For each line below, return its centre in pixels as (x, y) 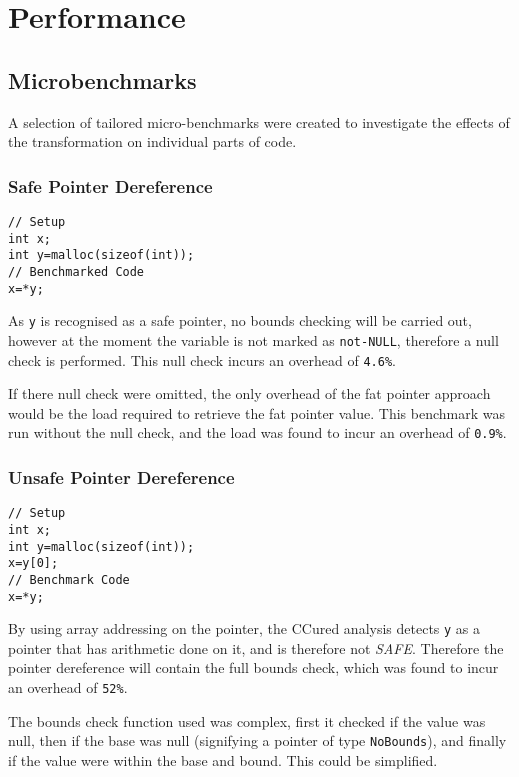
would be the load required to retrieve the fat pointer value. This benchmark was (256, 412)
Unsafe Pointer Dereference (121, 477)
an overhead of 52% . (68, 687)
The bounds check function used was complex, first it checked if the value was (247, 720)
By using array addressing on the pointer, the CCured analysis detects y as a (244, 628)
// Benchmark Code (69, 579)
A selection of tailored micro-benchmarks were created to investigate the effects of (259, 121)
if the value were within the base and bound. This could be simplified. (223, 759)
